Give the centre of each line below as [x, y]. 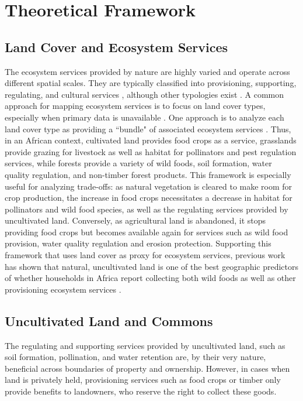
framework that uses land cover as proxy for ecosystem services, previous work [145, 255]
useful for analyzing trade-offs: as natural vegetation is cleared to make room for [149, 186]
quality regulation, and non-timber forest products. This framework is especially [148, 174]
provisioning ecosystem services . [63, 289]
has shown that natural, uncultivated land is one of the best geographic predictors [152, 266]
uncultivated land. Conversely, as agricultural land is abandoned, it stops [135, 220]
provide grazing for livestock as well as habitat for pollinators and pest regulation [151, 151]
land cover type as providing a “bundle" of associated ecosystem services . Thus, [148, 128]
